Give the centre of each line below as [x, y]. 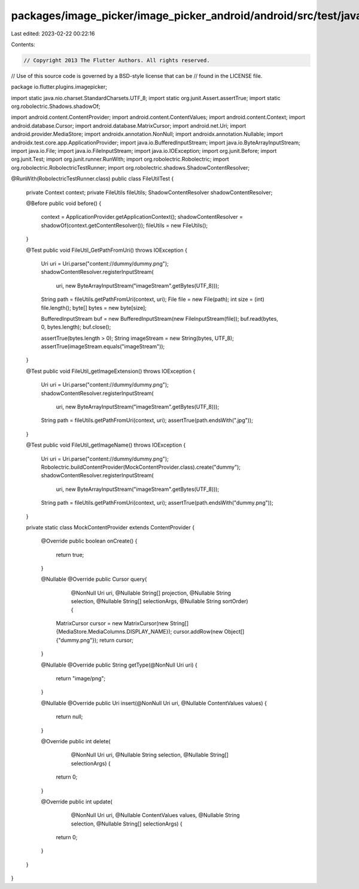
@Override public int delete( [76, 741]
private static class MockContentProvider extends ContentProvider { [110, 527]
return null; [69, 717]
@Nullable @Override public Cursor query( [94, 579]
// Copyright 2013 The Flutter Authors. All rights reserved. [117, 60]
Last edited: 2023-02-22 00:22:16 [53, 34]
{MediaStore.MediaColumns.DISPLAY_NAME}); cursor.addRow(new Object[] [150, 632]
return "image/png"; [81, 678]
